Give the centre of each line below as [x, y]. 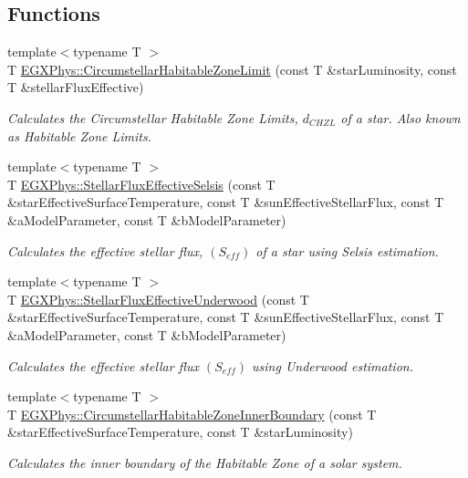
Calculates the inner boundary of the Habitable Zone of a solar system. [205, 462]
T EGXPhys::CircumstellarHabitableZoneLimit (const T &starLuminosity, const [232, 69]
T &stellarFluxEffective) [76, 87]
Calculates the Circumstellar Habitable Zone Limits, [153, 117]
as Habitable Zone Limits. [80, 135]
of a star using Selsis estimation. [347, 250]
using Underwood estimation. [333, 365]
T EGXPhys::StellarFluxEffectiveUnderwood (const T [158, 299]
